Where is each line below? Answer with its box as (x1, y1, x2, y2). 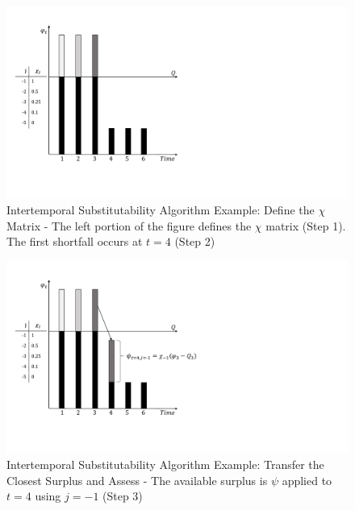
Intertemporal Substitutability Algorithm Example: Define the (6, 201, 315, 218)
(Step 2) (174, 233, 215, 250)
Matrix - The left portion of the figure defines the (6, 217, 252, 234)
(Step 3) (102, 487, 143, 504)
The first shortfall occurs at (6, 233, 143, 250)
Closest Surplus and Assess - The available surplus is (6, 471, 268, 488)
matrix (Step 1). (265, 217, 346, 234)
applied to (282, 471, 332, 488)
